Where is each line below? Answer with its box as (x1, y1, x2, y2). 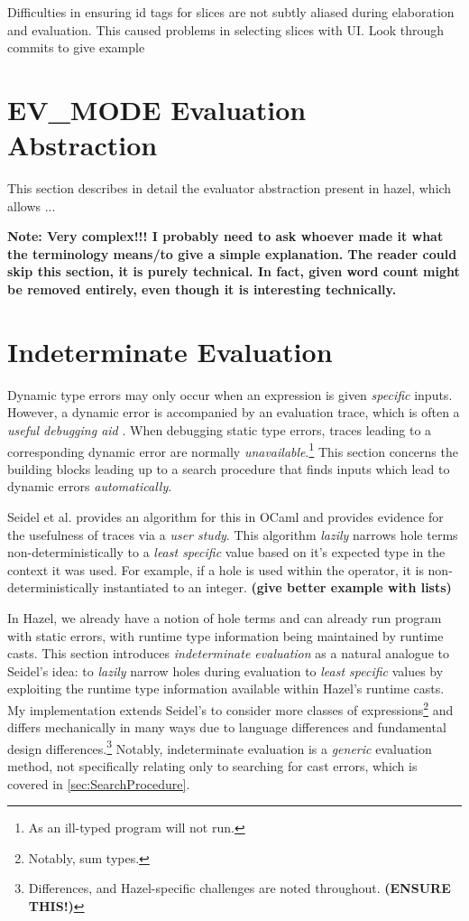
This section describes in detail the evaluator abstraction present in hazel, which (7, 179, 452, 198)
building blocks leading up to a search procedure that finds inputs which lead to (7, 459, 450, 478)
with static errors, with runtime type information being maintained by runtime (7, 626, 444, 645)
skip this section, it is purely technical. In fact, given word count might (7, 262, 460, 281)
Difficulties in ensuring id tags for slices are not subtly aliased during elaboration (7, 3, 455, 21)
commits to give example (7, 38, 145, 57)
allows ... (7, 196, 56, 215)
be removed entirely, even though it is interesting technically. (7, 280, 397, 299)
